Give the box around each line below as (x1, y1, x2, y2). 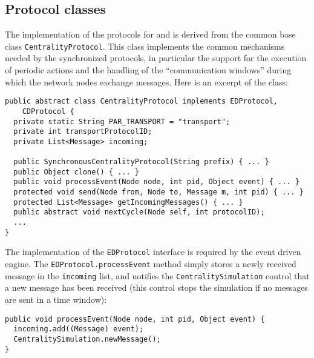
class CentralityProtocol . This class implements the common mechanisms (5, 39, 285, 52)
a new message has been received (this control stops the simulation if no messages (5, 281, 308, 294)
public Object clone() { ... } (13, 167, 139, 176)
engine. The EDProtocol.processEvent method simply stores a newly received (5, 257, 296, 270)
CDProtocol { (22, 107, 74, 116)
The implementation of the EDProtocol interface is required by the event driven (5, 245, 301, 258)
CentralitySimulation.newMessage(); (13, 334, 161, 343)
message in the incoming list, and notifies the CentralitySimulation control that (5, 269, 310, 282)
